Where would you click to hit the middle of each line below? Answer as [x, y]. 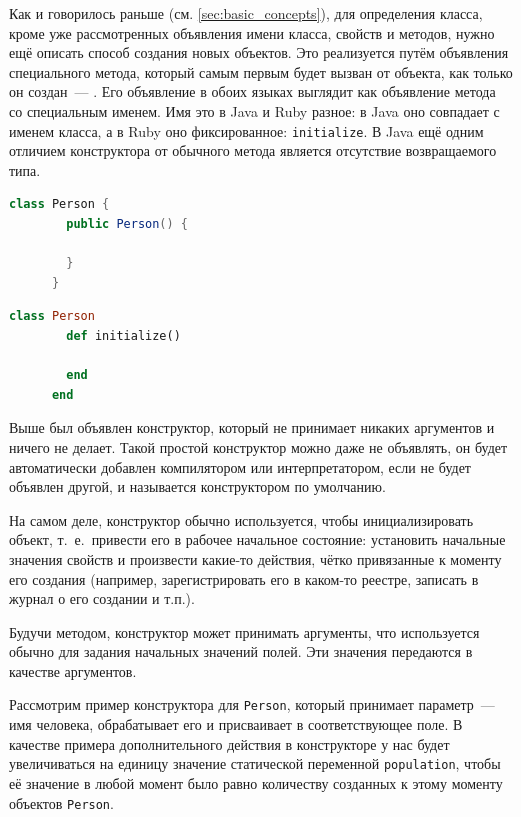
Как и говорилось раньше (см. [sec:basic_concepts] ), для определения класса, [246, 13]
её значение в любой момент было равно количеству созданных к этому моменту [256, 782]
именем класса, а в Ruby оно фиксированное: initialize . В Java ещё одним [246, 130]
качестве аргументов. [73, 670]
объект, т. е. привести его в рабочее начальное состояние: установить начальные [257, 539]
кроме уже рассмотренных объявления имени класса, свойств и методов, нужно [252, 32]
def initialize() [123, 335]
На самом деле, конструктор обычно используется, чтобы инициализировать [241, 519]
